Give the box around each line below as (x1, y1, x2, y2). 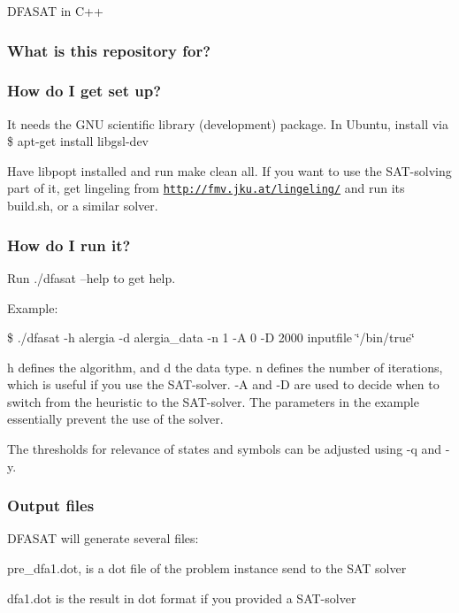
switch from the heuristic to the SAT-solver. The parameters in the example (7, 392, 419, 410)
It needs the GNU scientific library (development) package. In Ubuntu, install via (7, 114, 448, 133)
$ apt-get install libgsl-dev (7, 132, 149, 150)
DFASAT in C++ (7, 2, 103, 19)
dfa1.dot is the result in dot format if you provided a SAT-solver (7, 588, 356, 607)
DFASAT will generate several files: (7, 529, 199, 548)
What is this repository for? (7, 39, 211, 61)
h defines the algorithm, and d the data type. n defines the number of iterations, (7, 357, 443, 376)
